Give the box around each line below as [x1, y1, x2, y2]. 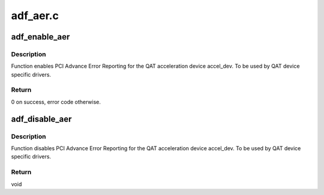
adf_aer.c [11, 9, 59, 22]
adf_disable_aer [11, 114, 72, 124]
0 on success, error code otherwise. [11, 98, 101, 105]
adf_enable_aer [11, 32, 70, 42]
